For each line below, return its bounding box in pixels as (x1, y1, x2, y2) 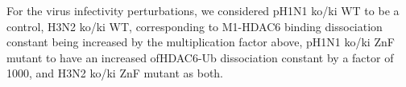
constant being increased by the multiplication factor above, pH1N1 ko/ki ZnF (6, 34, 395, 50)
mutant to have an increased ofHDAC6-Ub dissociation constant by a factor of (6, 49, 394, 65)
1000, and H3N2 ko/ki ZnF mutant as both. (6, 65, 224, 81)
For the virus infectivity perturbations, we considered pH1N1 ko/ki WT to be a (6, 2, 400, 18)
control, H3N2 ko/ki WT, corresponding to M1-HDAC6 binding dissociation (6, 18, 383, 34)
